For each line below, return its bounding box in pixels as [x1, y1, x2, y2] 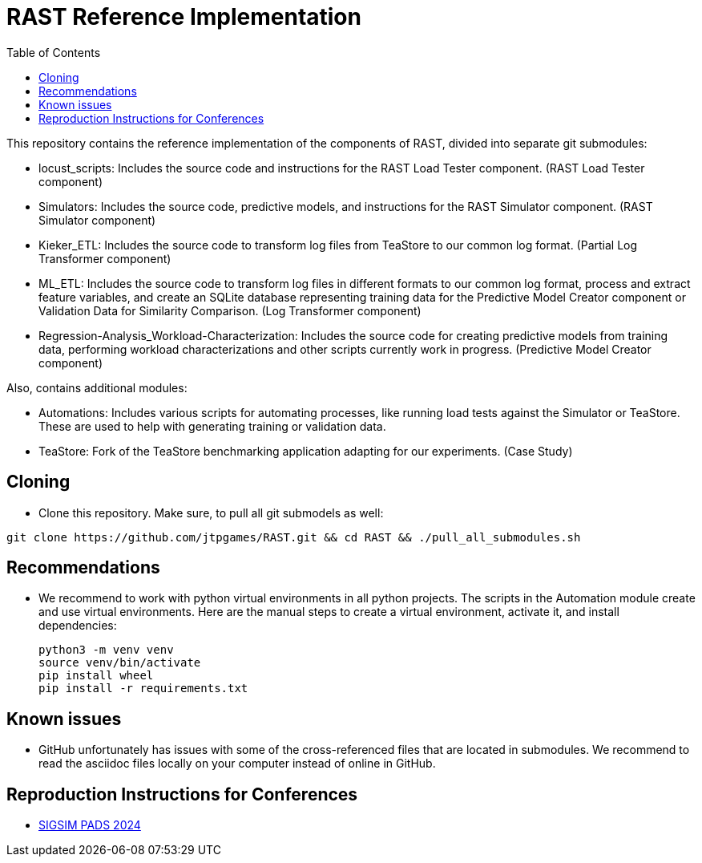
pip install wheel [38, 669, 154, 683]
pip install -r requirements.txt [38, 682, 248, 695]
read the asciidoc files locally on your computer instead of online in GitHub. [38, 756, 436, 771]
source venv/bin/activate [38, 656, 201, 670]
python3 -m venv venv [38, 643, 174, 657]
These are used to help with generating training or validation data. [38, 419, 386, 433]
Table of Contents [6, 45, 101, 59]
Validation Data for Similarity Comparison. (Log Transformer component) [38, 303, 422, 318]
